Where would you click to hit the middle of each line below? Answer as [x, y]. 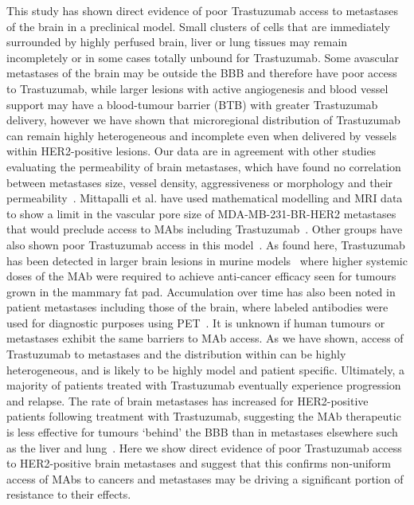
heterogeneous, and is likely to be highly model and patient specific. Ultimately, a [206, 369]
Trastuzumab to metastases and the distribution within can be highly [176, 354]
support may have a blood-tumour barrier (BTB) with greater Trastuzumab [192, 104]
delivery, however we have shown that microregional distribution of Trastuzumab [203, 120]
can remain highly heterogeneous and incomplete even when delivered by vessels [201, 135]
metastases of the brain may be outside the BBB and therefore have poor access [202, 73]
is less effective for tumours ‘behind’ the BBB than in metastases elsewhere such [202, 432]
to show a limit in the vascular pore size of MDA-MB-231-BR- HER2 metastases [201, 213]
